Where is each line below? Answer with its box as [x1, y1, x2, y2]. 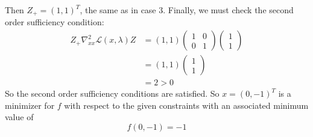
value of [5, 111, 34, 123]
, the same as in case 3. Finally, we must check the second [80, 4, 294, 16]
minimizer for [5, 99, 55, 111]
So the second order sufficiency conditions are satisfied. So [5, 87, 220, 100]
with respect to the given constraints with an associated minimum [64, 99, 309, 111]
